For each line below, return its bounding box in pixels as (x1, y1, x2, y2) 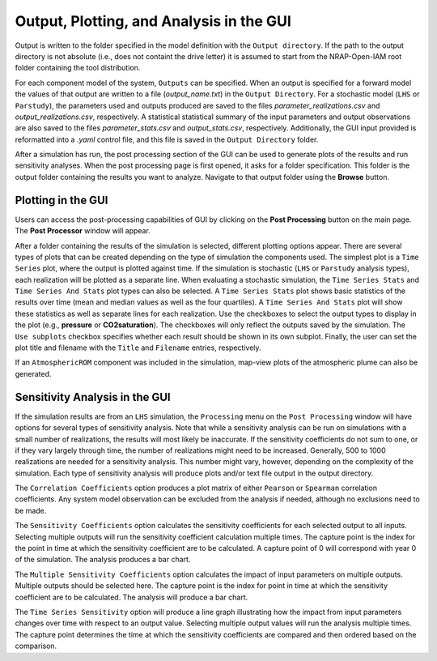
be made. (15, 505, 47, 515)
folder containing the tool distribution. (15, 63, 141, 73)
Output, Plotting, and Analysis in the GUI (15, 12, 291, 30)
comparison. (15, 641, 57, 651)
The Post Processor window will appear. (15, 226, 151, 236)
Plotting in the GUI (15, 193, 108, 207)
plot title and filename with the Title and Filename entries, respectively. (15, 343, 262, 352)
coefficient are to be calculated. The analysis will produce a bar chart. (15, 592, 248, 602)
